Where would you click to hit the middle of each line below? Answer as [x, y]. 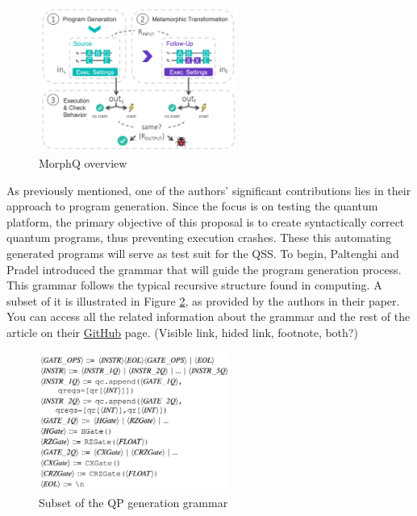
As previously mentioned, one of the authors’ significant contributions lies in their [209, 190]
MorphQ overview [83, 162]
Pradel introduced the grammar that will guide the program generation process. [204, 269]
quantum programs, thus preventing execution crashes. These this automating [199, 237]
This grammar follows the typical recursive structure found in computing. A [194, 285]
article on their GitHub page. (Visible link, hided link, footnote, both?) [182, 332]
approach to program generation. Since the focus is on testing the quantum [192, 206]
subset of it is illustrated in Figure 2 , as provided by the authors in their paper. [203, 300]
